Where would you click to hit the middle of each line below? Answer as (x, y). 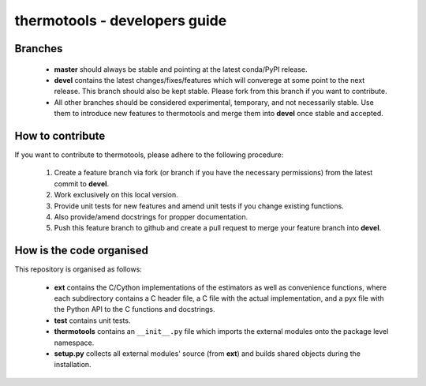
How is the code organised (82, 251)
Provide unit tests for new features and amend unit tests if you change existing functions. (199, 206)
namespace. (74, 343)
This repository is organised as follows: (78, 269)
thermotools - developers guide (121, 21)
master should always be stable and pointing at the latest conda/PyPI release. (181, 69)
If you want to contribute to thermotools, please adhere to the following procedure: (149, 155)
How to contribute (60, 135)
